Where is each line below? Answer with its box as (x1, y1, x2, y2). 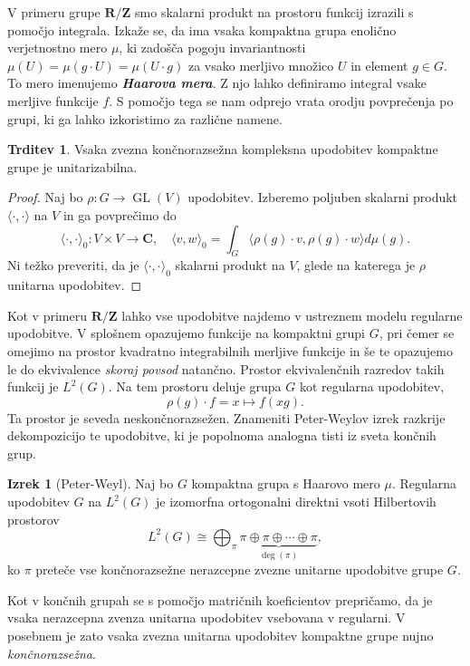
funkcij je (7, 377, 59, 396)
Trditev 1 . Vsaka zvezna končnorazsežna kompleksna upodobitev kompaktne (7, 140, 438, 159)
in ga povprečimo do (62, 205, 177, 224)
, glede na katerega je (296, 256, 416, 275)
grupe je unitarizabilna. (7, 157, 138, 176)
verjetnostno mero (7, 38, 108, 57)
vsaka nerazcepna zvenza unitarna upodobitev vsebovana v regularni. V (7, 608, 406, 627)
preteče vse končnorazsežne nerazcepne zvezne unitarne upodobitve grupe (35, 560, 444, 579)
